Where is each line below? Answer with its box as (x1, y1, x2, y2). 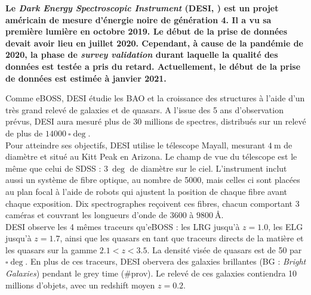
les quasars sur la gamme (5, 243, 97, 256)
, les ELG (268, 220, 303, 232)
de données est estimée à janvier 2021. (5, 72, 167, 84)
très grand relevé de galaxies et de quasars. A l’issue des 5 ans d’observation (5, 103, 284, 116)
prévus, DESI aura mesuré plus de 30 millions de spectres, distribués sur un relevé (5, 115, 306, 128)
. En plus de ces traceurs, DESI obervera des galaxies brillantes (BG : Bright (25, 255, 306, 268)
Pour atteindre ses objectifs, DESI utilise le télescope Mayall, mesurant (5, 138, 266, 151)
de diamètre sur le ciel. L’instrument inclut (130, 162, 287, 174)
